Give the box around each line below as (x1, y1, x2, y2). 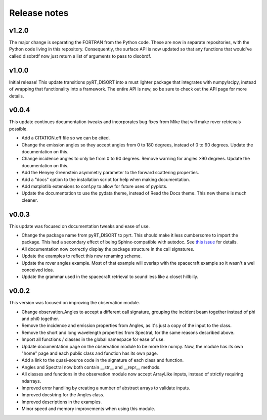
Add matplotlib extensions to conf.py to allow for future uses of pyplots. (21, 183, 168, 189)
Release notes (9, 7, 69, 18)
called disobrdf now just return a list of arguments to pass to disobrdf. (9, 53, 152, 59)
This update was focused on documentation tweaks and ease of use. (9, 223, 150, 229)
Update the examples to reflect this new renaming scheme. (21, 253, 142, 259)
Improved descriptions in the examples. (21, 399, 102, 405)
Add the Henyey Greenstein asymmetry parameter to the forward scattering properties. (21, 170, 200, 176)
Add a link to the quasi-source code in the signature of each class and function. (21, 357, 184, 363)
